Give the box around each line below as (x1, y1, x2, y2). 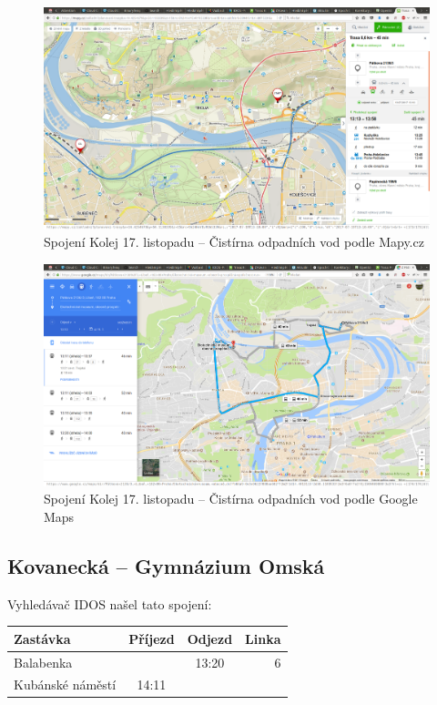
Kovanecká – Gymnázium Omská (7, 551, 325, 579)
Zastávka (14, 628, 71, 648)
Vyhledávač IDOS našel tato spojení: (7, 594, 212, 613)
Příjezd (128, 628, 175, 648)
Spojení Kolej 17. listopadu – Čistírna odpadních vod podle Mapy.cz (44, 232, 424, 251)
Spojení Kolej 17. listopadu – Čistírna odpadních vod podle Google (44, 489, 418, 508)
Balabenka (14, 652, 73, 671)
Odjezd (187, 628, 233, 648)
